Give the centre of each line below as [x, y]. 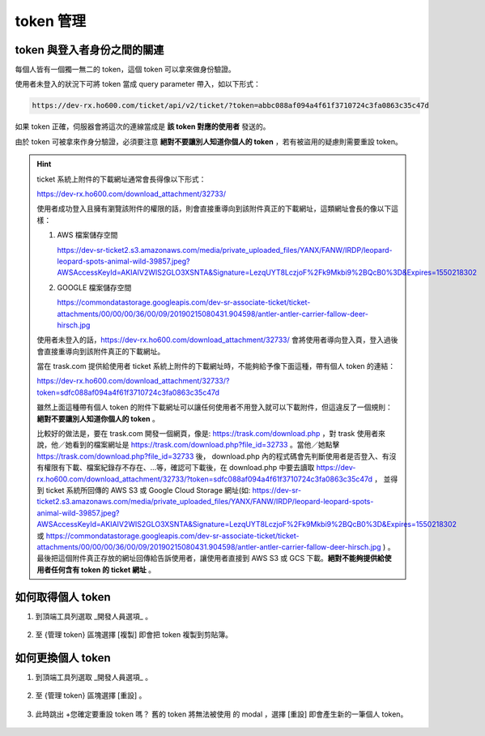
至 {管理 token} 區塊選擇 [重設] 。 [91, 695]
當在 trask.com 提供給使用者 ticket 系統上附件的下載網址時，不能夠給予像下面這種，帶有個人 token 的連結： [216, 366]
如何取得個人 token [63, 597]
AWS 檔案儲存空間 [87, 235]
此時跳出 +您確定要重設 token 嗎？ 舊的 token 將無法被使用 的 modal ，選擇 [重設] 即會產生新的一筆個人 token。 [221, 714]
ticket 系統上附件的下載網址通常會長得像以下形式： [121, 179]
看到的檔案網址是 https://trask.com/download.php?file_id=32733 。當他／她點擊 [206, 445]
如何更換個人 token [63, 658]
